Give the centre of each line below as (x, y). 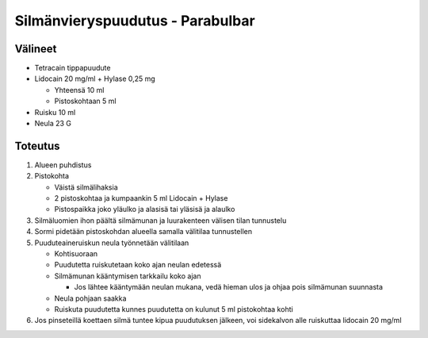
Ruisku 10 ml (55, 112)
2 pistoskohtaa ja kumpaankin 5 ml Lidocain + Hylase (141, 198)
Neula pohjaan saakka (90, 298)
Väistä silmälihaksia (86, 187)
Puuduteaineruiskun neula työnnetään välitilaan (112, 243)
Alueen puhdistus (63, 165)
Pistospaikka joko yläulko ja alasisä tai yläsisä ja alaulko (145, 209)
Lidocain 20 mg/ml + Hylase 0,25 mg (95, 79)
